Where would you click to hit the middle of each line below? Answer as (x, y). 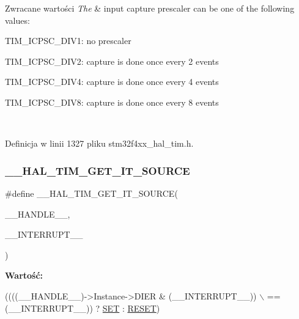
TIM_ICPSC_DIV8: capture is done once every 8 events (112, 102)
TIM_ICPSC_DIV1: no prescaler (68, 41)
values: (17, 20)
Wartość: (24, 275)
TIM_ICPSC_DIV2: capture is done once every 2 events (112, 61)
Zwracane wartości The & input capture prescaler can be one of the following (150, 8)
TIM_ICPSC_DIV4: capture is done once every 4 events (112, 82)
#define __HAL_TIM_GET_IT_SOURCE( (91, 193)
